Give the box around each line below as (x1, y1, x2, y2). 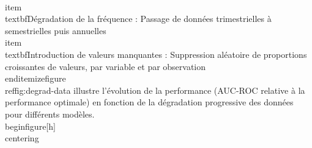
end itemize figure (5, 72, 66, 85)
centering (5, 132, 39, 144)
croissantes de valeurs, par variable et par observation (5, 60, 206, 72)
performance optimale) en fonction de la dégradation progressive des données (5, 96, 294, 108)
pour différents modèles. (5, 107, 95, 120)
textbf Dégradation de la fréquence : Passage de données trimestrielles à (5, 12, 272, 25)
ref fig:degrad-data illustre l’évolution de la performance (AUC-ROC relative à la (5, 83, 305, 96)
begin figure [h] (5, 119, 56, 132)
